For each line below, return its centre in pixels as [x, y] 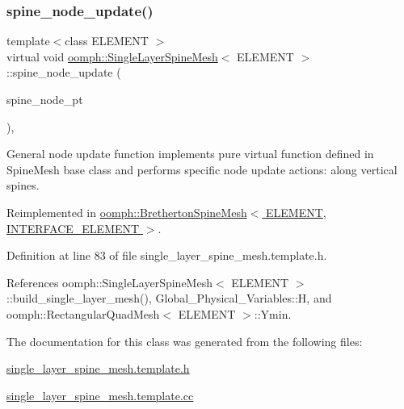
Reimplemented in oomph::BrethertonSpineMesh [127, 212]
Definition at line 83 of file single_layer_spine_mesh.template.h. [167, 255]
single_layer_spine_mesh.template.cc [100, 395]
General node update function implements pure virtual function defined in [190, 154]
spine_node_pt [45, 99]
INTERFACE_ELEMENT [73, 228]
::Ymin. [273, 313]
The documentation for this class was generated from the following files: [185, 341]
